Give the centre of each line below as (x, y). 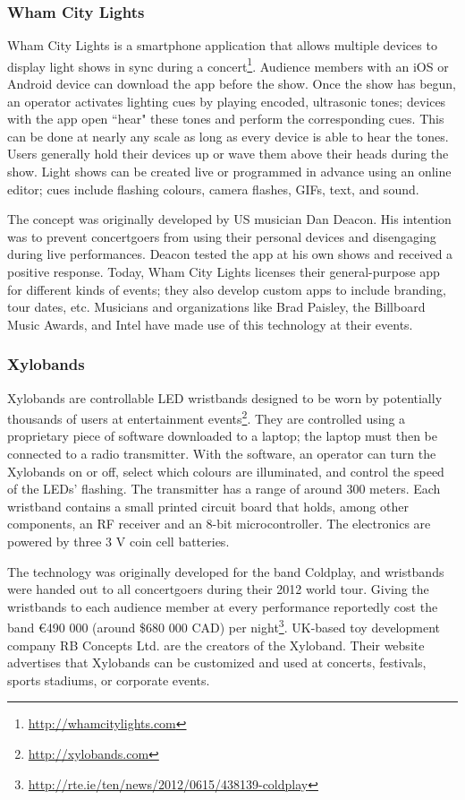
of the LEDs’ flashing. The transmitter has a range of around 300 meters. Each (224, 489)
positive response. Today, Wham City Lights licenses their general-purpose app (224, 271)
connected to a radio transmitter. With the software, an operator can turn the (222, 454)
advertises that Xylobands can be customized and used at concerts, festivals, (217, 662)
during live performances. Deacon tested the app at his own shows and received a (230, 254)
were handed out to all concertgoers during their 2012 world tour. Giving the (218, 589)
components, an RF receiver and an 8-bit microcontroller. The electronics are (219, 524)
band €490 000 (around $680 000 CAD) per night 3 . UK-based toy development (224, 626)
